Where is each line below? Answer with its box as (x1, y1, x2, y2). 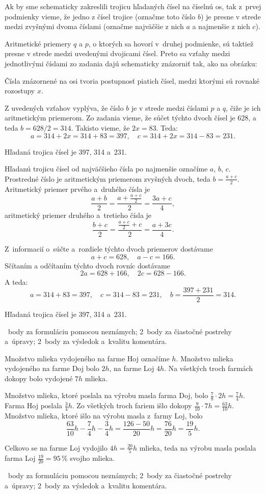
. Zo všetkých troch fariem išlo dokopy (72, 400, 192, 411)
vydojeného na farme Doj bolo (5, 363, 99, 374)
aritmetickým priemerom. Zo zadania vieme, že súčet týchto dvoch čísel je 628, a (5, 112, 256, 123)
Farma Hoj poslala (5, 400, 63, 411)
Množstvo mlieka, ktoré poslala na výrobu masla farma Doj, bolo (5, 390, 208, 401)
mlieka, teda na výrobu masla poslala (139, 442, 256, 453)
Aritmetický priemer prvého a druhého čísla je (5, 183, 150, 194)
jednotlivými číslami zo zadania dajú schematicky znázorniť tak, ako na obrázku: (5, 58, 257, 68)
